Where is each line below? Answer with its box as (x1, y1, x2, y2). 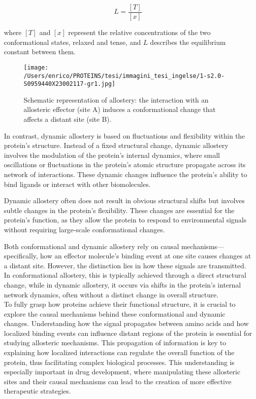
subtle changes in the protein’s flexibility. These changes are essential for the (4, 205, 235, 215)
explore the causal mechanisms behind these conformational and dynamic (4, 308, 225, 319)
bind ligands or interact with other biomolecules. (4, 179, 151, 189)
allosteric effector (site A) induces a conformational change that (24, 104, 216, 114)
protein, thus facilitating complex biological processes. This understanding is (4, 357, 235, 367)
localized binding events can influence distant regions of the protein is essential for (4, 327, 252, 338)
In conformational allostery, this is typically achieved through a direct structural (4, 270, 247, 280)
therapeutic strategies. (4, 386, 71, 396)
